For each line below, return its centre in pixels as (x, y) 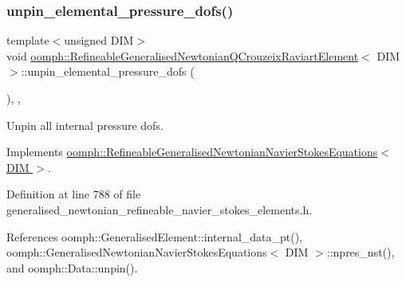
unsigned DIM (99, 40)
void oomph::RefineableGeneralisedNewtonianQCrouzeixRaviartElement (183, 55)
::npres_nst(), (361, 252)
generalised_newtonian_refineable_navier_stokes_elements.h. (160, 209)
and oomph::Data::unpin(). (72, 267)
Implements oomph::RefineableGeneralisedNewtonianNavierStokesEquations (192, 152)
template (28, 40)
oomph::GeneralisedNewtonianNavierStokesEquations (137, 252)
